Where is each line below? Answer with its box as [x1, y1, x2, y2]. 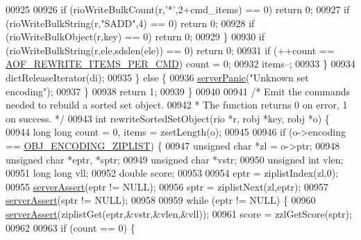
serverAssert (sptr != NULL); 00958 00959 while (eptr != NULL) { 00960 [6, 193, 316, 207]
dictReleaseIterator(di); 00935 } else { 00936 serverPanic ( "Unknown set [6, 70, 309, 84]
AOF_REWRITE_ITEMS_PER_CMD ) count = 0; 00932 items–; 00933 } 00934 [6, 56, 355, 71]
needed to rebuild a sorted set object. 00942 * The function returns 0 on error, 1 [6, 97, 348, 112]
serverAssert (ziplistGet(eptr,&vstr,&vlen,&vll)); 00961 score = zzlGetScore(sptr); [6, 206, 352, 221]
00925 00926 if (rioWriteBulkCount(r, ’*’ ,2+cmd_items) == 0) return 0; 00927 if [6, 2, 350, 16]
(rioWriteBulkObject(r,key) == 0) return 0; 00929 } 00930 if [6, 29, 265, 44]
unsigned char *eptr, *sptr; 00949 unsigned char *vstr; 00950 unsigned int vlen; [6, 152, 344, 166]
